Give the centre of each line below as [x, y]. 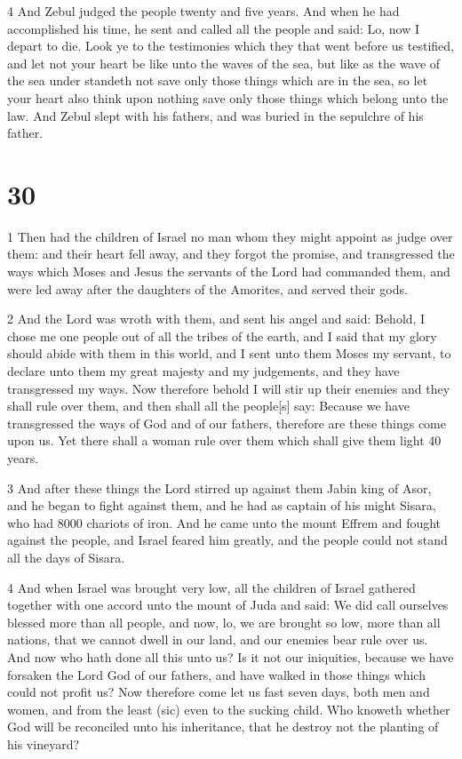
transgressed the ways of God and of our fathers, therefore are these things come [227, 423]
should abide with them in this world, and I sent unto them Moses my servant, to [229, 353]
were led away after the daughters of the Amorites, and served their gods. [207, 288]
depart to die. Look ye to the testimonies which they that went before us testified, [231, 46]
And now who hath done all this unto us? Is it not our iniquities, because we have [231, 656]
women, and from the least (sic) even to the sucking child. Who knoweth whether [229, 709]
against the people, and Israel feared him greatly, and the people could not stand [227, 540]
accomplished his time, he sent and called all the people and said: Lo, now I [214, 28]
